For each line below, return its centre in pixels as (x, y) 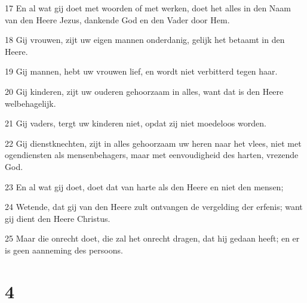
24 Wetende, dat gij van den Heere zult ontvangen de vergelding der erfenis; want (154, 207)
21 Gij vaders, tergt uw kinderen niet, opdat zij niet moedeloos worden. (136, 123)
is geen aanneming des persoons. (64, 250)
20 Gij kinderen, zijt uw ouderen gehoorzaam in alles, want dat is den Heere (144, 91)
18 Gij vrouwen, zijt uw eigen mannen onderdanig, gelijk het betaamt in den (145, 40)
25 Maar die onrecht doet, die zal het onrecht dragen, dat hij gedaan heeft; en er (152, 238)
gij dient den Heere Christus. (58, 218)
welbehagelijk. (30, 103)
